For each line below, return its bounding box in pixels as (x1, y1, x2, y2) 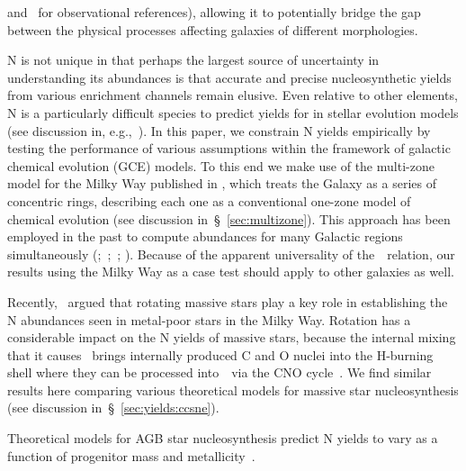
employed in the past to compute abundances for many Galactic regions (7, 227, 403, 246)
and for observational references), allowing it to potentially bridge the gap (7, 3, 421, 21)
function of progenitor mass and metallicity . (7, 446, 255, 465)
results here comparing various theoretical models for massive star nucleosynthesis (7, 380, 459, 399)
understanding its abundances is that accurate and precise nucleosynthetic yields (7, 68, 452, 86)
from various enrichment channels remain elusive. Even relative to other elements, (7, 86, 458, 104)
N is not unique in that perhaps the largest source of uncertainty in (7, 50, 380, 69)
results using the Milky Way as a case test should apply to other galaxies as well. (7, 262, 454, 281)
